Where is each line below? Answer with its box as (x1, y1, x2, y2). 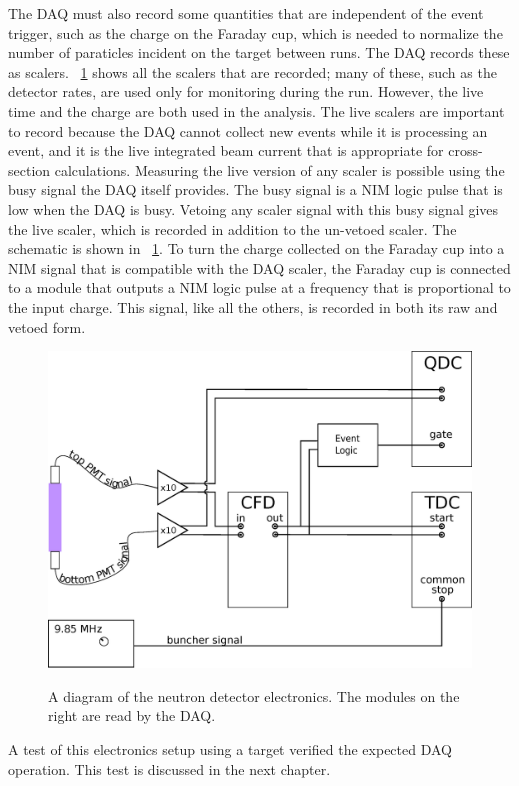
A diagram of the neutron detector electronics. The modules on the (48, 685, 460, 706)
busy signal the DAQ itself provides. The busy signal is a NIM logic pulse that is (8, 179, 503, 200)
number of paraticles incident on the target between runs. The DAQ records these (8, 42, 510, 63)
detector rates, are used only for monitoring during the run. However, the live (8, 81, 484, 102)
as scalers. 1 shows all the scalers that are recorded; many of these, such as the (8, 61, 497, 82)
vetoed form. (8, 316, 86, 337)
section (8, 159, 51, 180)
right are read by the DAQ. (48, 705, 216, 726)
